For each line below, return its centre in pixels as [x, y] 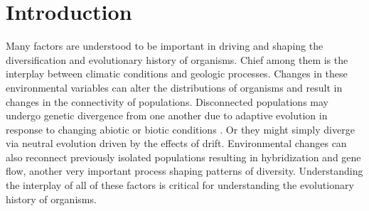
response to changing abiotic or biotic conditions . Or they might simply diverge [180, 129]
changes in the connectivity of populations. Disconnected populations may [167, 101]
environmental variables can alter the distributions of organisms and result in [174, 87]
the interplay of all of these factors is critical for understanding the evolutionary [180, 185]
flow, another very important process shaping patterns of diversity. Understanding [184, 171]
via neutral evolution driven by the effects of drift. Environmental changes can [176, 143]
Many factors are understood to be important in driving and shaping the [165, 46]
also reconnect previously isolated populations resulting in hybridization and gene [183, 157]
